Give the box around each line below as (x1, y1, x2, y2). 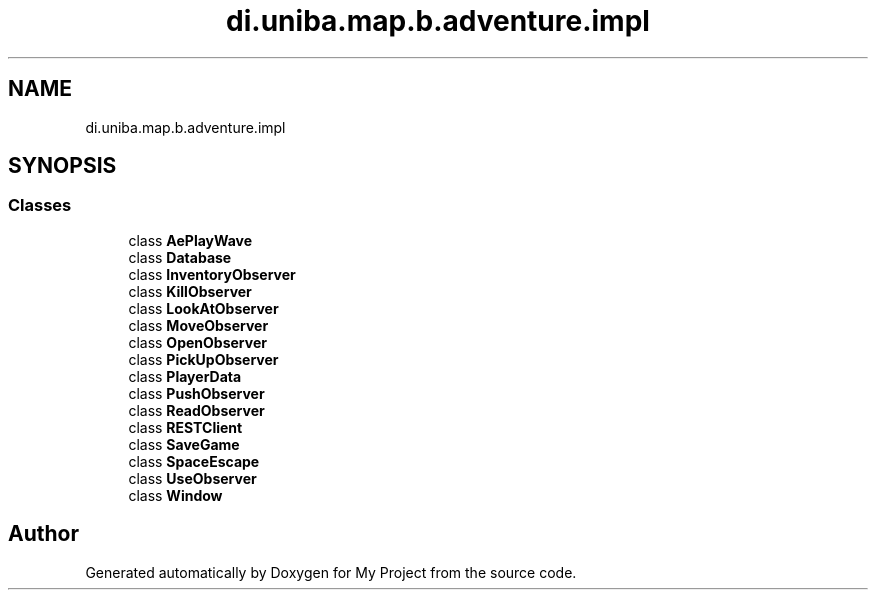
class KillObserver (128, 282, 252, 300)
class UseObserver (128, 469, 257, 487)
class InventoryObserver (128, 265, 296, 283)
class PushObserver (128, 384, 265, 402)
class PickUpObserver (128, 350, 279, 368)
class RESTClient (128, 418, 243, 436)
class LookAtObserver (128, 299, 279, 317)
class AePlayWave (128, 231, 253, 249)
